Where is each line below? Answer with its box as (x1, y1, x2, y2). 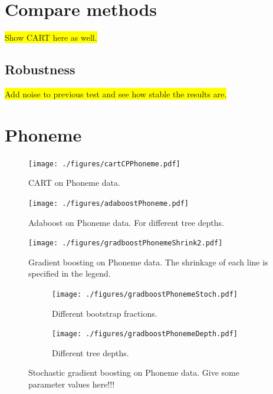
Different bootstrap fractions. (52, 307, 157, 319)
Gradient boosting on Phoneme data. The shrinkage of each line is (28, 255, 268, 268)
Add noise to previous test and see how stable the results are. (5, 87, 227, 100)
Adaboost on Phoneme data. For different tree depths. (28, 216, 225, 228)
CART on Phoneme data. (28, 176, 120, 189)
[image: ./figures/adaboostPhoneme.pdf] (28, 199, 189, 208)
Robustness (5, 60, 75, 78)
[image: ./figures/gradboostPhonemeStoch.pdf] (52, 290, 238, 298)
